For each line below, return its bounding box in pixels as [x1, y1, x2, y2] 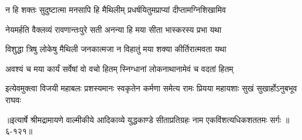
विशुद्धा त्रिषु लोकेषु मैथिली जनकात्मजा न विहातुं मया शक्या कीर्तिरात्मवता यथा [5, 43, 227, 55]
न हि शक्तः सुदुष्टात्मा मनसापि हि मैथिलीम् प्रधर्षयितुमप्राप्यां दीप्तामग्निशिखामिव [5, 4, 226, 15]
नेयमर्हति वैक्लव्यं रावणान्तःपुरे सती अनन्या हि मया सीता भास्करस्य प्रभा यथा [5, 23, 222, 35]
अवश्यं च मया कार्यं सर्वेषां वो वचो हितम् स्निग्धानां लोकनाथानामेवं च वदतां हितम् [5, 62, 234, 74]
